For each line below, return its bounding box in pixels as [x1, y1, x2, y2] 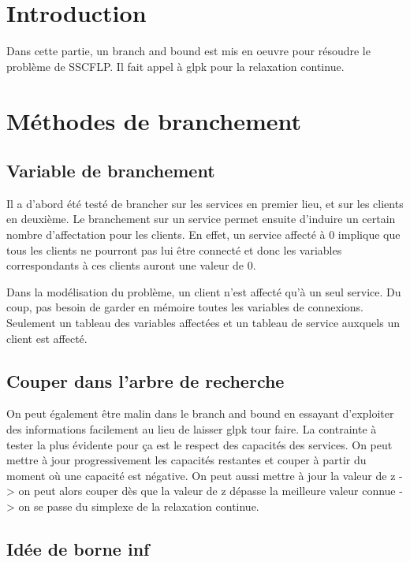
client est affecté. [6, 329, 88, 346]
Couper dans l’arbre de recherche [6, 368, 285, 393]
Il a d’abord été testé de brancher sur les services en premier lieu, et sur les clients [6, 195, 404, 211]
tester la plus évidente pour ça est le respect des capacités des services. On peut [6, 436, 393, 452]
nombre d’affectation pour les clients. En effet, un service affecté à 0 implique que [6, 226, 401, 243]
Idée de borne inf [6, 536, 150, 560]
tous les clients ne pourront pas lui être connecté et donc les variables [6, 241, 342, 258]
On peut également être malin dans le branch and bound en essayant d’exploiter [6, 405, 394, 422]
